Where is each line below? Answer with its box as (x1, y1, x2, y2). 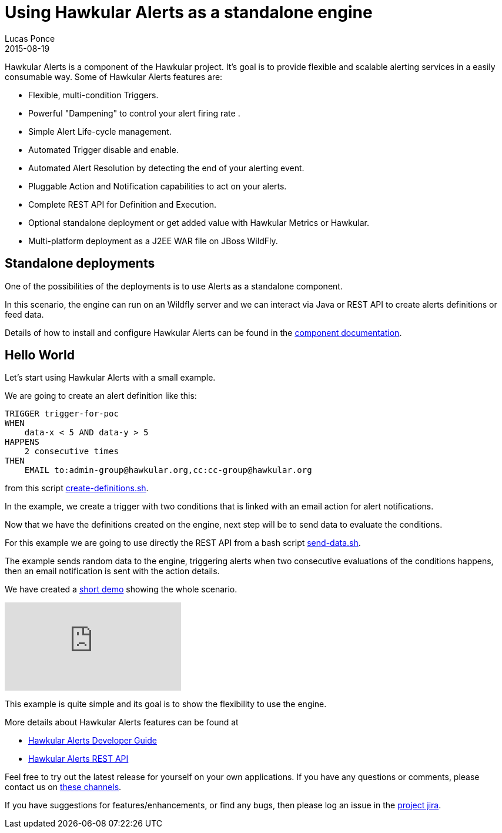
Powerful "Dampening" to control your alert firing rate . (28, 108, 240, 118)
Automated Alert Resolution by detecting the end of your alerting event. (28, 162, 304, 173)
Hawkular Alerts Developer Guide (28, 735, 157, 746)
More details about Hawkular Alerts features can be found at (5, 717, 239, 728)
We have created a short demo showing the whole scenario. (5, 584, 237, 595)
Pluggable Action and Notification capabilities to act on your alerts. (28, 181, 287, 191)
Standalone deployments (5, 256, 155, 271)
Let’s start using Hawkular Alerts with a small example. (5, 372, 216, 383)
